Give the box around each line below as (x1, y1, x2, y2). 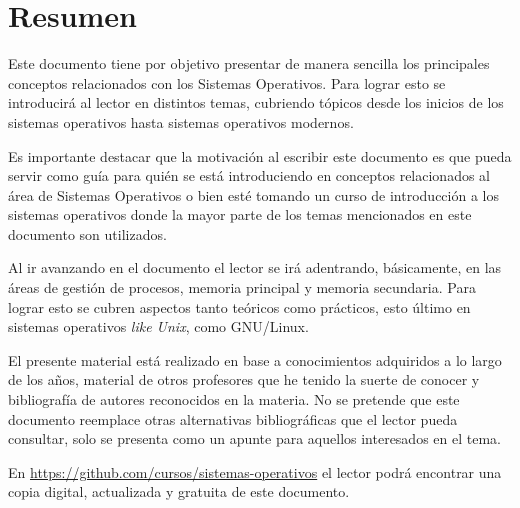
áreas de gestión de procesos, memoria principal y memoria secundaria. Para (8, 277, 476, 298)
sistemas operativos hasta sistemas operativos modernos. (8, 111, 354, 132)
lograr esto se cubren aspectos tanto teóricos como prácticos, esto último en (8, 296, 471, 317)
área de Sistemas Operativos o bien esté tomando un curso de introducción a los (8, 184, 499, 205)
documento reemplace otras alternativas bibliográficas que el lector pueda (8, 408, 458, 429)
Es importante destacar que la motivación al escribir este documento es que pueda (8, 145, 512, 166)
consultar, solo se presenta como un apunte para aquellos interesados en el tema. (8, 428, 501, 449)
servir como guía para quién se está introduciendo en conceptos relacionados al (8, 165, 491, 186)
